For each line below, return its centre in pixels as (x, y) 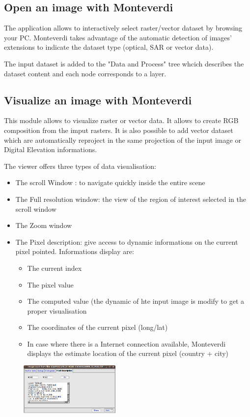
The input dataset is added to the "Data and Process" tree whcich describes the (124, 63)
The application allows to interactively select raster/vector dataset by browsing (123, 28)
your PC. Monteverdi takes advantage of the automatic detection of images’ (118, 37)
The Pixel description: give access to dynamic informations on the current (127, 241)
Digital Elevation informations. (51, 149)
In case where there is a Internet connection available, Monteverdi (126, 343)
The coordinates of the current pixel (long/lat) (97, 327)
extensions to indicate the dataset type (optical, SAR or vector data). (109, 47)
